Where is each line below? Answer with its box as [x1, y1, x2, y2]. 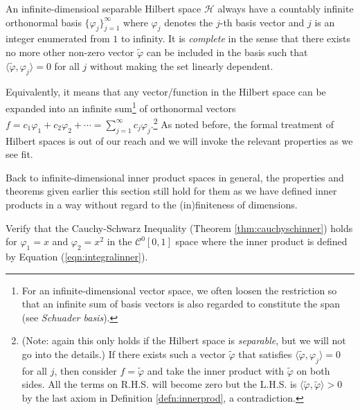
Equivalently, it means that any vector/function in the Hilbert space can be [6, 84, 326, 99]
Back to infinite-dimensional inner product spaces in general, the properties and [6, 170, 344, 184]
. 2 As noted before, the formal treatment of [150, 115, 334, 131]
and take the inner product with [147, 363, 285, 377]
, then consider [54, 363, 117, 377]
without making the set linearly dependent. [89, 58, 273, 73]
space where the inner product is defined [175, 234, 348, 249]
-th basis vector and [219, 15, 305, 29]
